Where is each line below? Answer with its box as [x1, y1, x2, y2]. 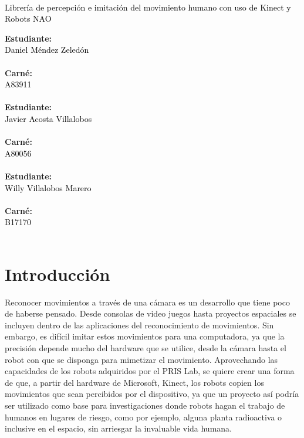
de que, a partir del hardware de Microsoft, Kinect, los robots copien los [5, 376, 264, 388]
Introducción [5, 262, 110, 286]
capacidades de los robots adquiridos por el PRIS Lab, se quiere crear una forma [5, 365, 295, 377]
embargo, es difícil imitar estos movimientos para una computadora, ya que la [5, 330, 285, 342]
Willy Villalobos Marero [5, 181, 92, 193]
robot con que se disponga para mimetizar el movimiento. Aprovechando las [5, 353, 278, 365]
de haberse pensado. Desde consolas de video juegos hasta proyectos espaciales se [5, 307, 296, 320]
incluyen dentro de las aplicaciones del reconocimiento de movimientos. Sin [5, 318, 274, 331]
